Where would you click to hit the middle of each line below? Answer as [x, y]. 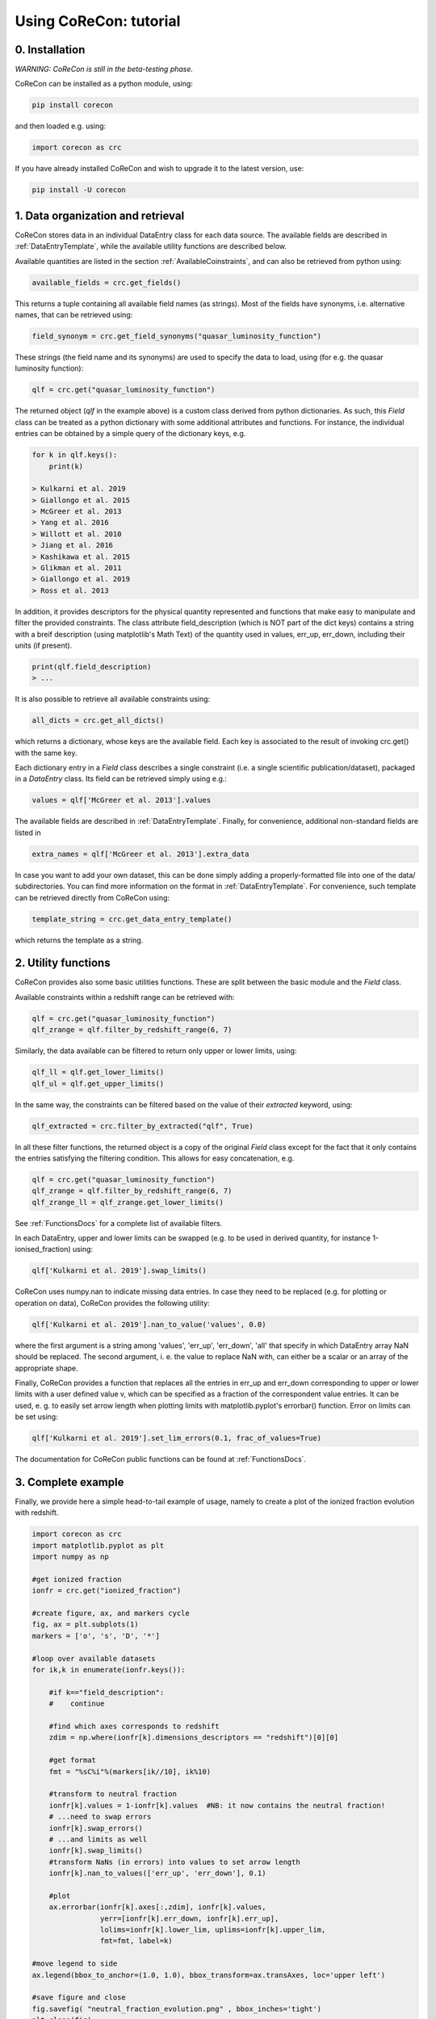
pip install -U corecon [79, 190]
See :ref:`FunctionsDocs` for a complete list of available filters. [119, 1223]
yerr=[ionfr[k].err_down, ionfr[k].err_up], [189, 1918]
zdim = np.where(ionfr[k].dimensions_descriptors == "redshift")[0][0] [194, 1738]
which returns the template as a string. [79, 940]
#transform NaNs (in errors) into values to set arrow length [174, 1862]
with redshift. [37, 1513]
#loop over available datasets [94, 1658]
